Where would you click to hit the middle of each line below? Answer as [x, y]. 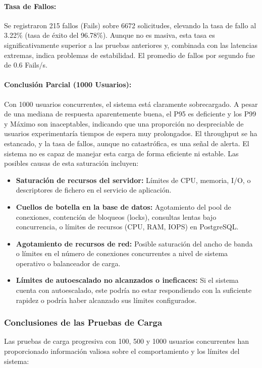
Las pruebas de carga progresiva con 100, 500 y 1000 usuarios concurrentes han [127, 341]
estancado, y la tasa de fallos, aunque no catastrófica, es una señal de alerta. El [127, 143]
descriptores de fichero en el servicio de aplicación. [94, 190]
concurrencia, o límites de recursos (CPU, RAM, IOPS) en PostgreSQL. [127, 227]
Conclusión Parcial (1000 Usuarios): [68, 84]
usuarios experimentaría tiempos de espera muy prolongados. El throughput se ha [131, 133]
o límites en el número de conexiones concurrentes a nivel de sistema [122, 253]
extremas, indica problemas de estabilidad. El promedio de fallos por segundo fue [129, 55]
